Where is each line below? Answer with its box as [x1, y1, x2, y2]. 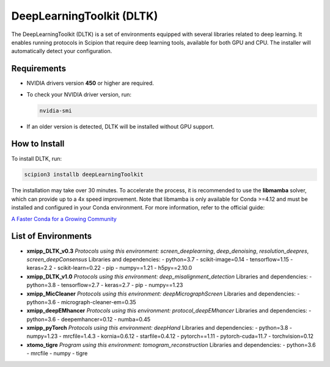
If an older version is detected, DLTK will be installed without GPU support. [26, 123, 215, 130]
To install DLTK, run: [11, 154, 62, 162]
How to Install [11, 139, 65, 149]
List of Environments [11, 231, 92, 241]
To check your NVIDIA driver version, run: [26, 90, 131, 98]
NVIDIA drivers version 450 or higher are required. [26, 79, 154, 87]
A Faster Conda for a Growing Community [11, 215, 117, 222]
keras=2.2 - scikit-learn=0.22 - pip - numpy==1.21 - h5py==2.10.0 [26, 264, 193, 272]
